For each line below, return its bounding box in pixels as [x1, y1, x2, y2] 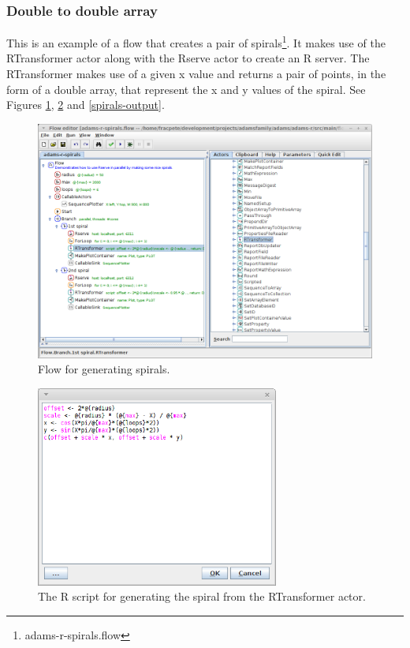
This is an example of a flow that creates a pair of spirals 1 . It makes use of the [6, 32, 386, 51]
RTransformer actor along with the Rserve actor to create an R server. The [6, 50, 370, 66]
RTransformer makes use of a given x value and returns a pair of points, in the [6, 66, 386, 82]
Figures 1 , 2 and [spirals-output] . [6, 96, 165, 113]
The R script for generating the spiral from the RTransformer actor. [38, 588, 366, 605]
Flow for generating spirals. [38, 361, 170, 377]
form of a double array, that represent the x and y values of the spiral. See [6, 81, 366, 97]
